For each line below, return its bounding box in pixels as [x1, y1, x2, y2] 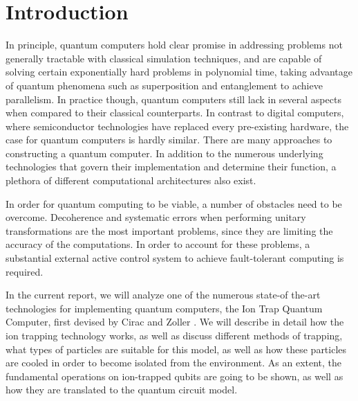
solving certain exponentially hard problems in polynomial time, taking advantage [6, 64, 352, 79]
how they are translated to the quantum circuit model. [6, 382, 238, 397]
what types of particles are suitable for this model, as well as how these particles [6, 341, 347, 356]
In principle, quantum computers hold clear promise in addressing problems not [6, 37, 343, 52]
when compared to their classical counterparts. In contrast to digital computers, [6, 105, 344, 120]
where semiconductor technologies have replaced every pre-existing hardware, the [6, 118, 349, 133]
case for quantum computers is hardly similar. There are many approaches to [6, 132, 332, 147]
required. [6, 264, 44, 278]
